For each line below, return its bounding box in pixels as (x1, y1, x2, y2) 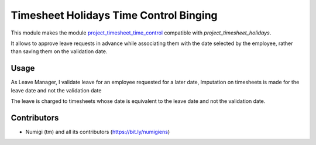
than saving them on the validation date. (11, 48, 108, 55)
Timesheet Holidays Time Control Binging (11, 9, 218, 22)
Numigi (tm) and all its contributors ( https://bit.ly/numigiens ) (25, 128, 170, 135)
